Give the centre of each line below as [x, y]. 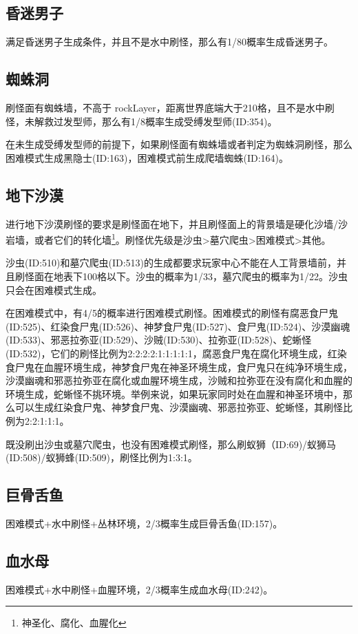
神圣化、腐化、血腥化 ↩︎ [74, 623]
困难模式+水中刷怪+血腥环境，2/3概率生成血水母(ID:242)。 [139, 589]
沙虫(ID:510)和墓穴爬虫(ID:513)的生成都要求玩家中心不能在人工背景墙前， [171, 263]
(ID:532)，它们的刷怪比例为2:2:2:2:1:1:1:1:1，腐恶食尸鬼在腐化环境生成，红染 [176, 353]
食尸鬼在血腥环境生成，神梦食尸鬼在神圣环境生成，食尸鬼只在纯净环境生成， [179, 367]
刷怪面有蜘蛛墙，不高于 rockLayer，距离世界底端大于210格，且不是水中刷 [170, 107]
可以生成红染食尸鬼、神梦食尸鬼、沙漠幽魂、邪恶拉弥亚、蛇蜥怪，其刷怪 [179, 407]
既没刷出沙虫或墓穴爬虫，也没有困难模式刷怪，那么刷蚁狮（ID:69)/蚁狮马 [171, 444]
